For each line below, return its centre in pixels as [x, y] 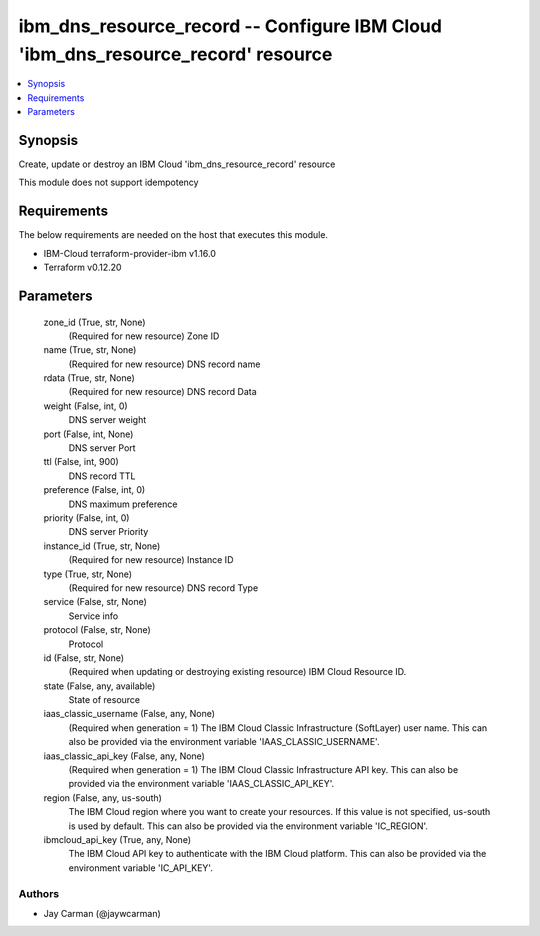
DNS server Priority [108, 532]
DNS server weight [107, 420]
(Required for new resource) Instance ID [151, 560]
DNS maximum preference [123, 504]
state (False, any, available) [99, 686]
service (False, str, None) [95, 602]
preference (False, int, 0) [94, 490]
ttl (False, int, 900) [81, 462]
